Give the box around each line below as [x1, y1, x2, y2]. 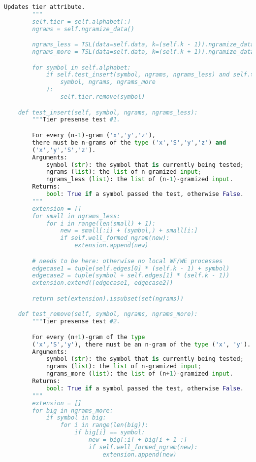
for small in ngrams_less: [32, 212, 121, 220]
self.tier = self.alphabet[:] [32, 18, 131, 25]
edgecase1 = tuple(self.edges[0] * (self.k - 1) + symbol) [32, 265, 230, 272]
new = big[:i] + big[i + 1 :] [88, 436, 188, 443]
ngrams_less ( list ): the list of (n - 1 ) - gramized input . [46, 176, 233, 183]
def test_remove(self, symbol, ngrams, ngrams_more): [18, 310, 198, 318]
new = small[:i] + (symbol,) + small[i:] [60, 227, 198, 234]
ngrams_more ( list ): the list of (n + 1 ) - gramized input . [46, 370, 233, 378]
